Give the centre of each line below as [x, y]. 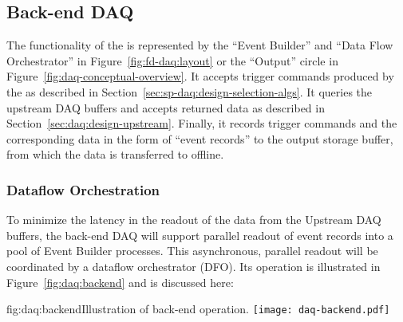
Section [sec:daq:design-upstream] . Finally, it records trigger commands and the [202, 123]
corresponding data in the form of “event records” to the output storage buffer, [200, 138]
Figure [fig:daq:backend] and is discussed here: [120, 282]
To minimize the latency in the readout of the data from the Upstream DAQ [194, 220]
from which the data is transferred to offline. [115, 154]
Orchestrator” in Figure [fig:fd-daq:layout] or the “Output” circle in [172, 60]
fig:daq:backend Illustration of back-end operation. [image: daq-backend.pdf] [198, 309]
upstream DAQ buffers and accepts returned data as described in [166, 107]
